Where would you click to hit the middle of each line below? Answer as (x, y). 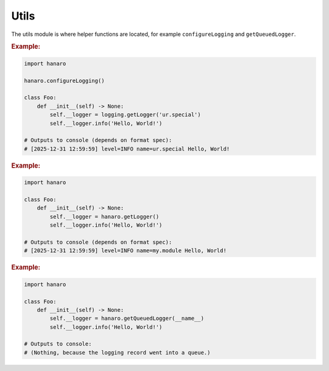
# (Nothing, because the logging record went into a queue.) (117, 352)
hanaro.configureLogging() (64, 80)
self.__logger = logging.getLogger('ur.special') (125, 115)
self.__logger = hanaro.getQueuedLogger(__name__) (127, 319)
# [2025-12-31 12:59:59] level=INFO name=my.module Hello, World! (125, 251)
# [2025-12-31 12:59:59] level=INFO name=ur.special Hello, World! (127, 149)
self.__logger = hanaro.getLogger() (104, 217)
